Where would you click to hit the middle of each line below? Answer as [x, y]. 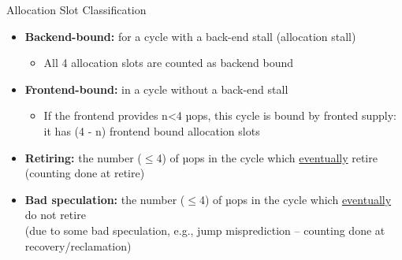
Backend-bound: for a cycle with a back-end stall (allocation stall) [190, 36]
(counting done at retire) [85, 173]
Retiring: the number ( [83, 157]
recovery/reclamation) [78, 245]
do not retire [55, 215]
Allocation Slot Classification [76, 9]
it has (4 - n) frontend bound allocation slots [152, 130]
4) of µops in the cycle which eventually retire [267, 157]
